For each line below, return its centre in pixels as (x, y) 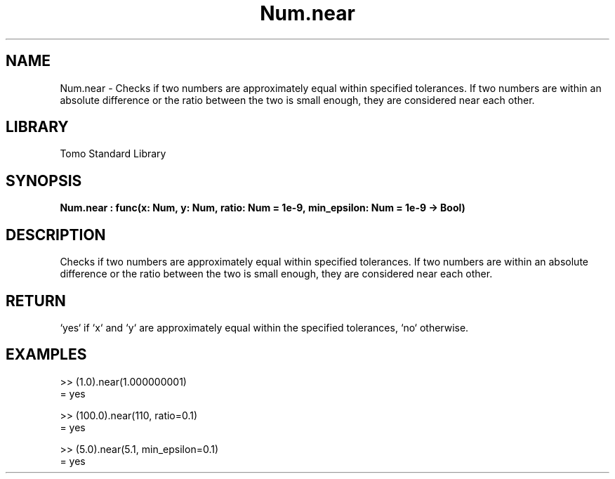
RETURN (36, 301)
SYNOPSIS (44, 181)
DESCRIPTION (56, 235)
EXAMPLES (46, 355)
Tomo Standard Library (113, 154)
